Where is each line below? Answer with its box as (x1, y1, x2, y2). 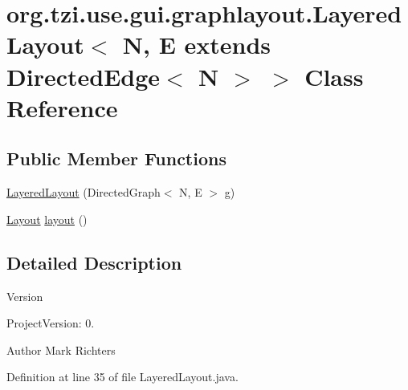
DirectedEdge (6, 59, 161, 92)
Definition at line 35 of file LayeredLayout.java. (6, 368, 239, 385)
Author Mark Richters (6, 341, 116, 358)
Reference (6, 91, 118, 124)
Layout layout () (6, 210, 88, 227)
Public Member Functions (6, 146, 226, 171)
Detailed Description (6, 250, 182, 274)
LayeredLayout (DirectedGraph (6, 184, 161, 201)
